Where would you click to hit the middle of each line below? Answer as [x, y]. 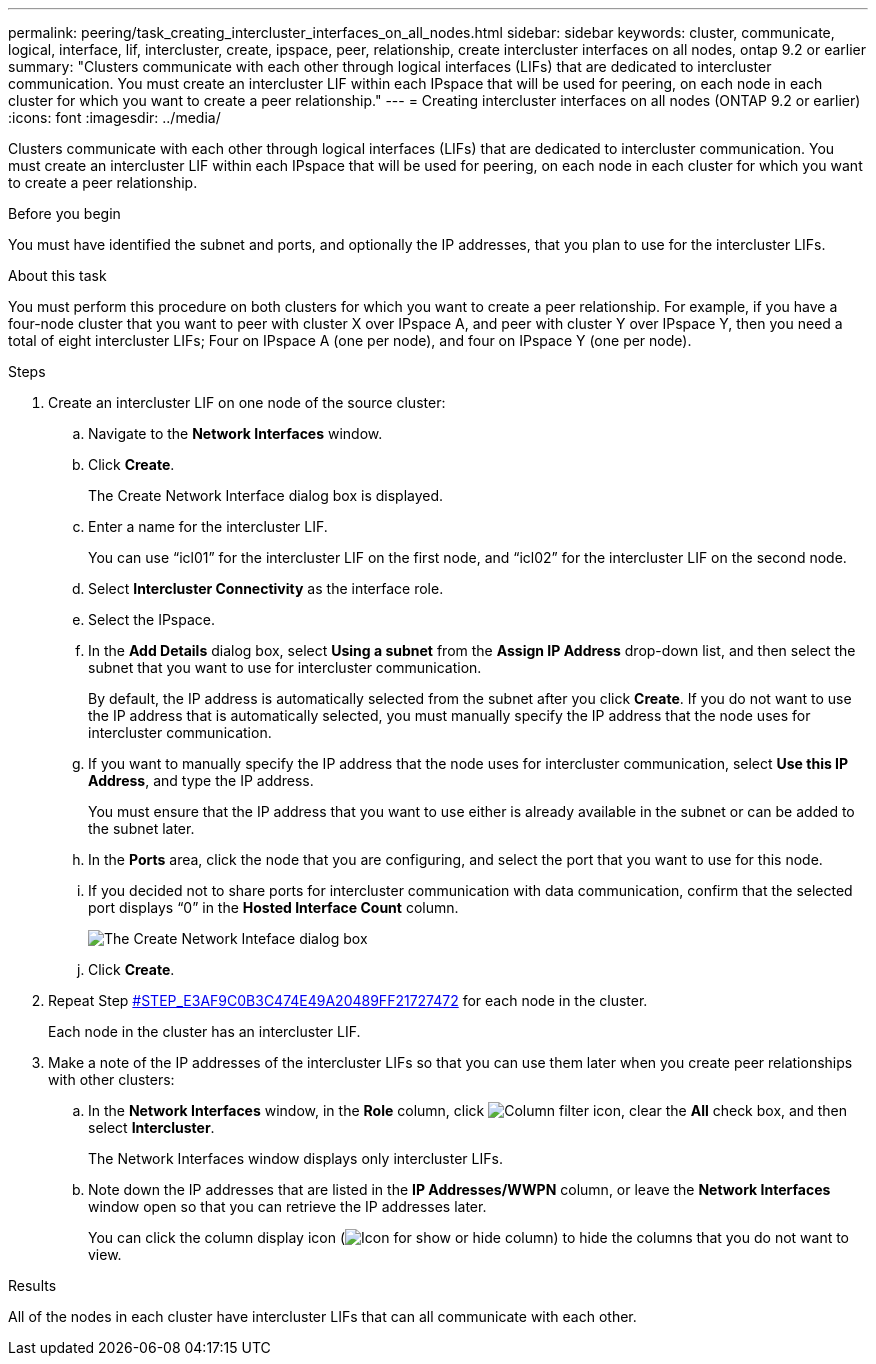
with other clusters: [111, 1079]
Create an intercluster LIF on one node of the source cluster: [247, 402]
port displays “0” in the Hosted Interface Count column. [273, 907]
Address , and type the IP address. [201, 780]
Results [32, 1285]
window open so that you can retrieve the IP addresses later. [287, 1206]
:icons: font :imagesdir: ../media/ [114, 117]
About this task [57, 275]
